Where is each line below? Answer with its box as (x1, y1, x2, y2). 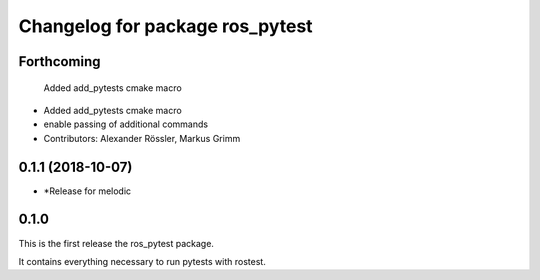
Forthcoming (18, 53, 101, 70)
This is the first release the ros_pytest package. (18, 237, 215, 249)
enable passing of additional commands (43, 118, 209, 130)
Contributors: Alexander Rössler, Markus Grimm (43, 132, 241, 144)
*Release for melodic (43, 185, 132, 197)
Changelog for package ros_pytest (18, 15, 314, 37)
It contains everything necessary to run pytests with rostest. (18, 255, 267, 267)
